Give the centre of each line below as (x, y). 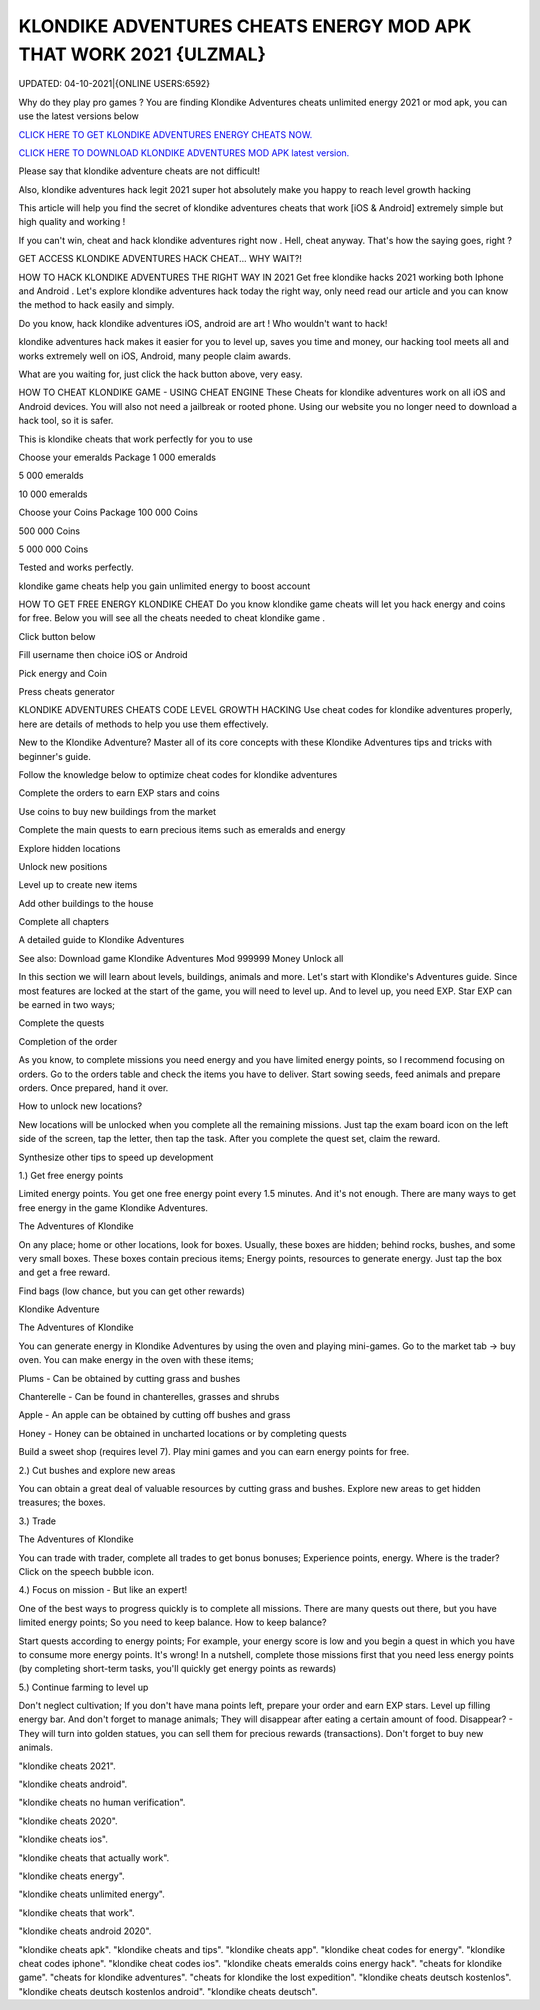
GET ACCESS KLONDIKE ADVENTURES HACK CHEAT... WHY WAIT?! (160, 259)
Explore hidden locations (69, 848)
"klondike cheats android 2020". (85, 1931)
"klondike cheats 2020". (68, 1821)
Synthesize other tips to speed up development (116, 1157)
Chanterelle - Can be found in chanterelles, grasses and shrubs (149, 1397)
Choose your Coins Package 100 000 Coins (108, 512)
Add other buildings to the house (86, 903)
